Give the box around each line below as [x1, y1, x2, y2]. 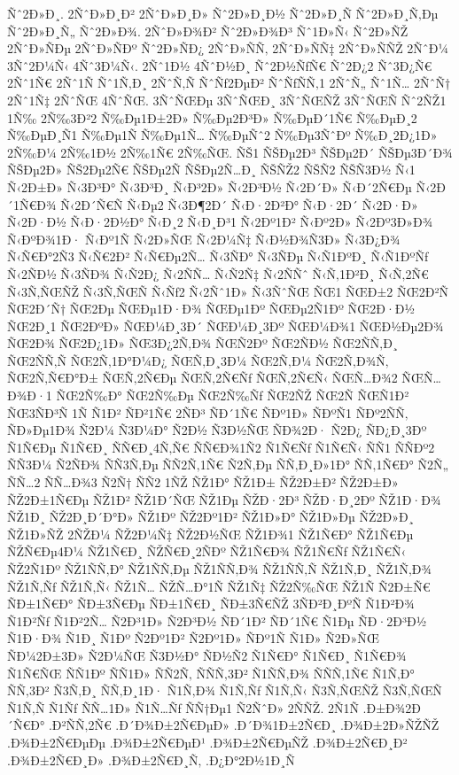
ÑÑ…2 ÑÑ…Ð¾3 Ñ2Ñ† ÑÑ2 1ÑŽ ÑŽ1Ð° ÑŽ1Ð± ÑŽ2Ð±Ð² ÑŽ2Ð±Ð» [7, 473, 399, 492]
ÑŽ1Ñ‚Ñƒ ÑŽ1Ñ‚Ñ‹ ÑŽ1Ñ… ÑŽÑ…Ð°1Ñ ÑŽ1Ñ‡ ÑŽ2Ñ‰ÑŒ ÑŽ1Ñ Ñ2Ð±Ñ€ [7, 577, 431, 595]
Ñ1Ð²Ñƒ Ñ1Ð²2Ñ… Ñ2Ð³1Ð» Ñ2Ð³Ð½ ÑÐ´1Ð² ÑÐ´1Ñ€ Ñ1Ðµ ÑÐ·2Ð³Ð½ [7, 611, 427, 630]
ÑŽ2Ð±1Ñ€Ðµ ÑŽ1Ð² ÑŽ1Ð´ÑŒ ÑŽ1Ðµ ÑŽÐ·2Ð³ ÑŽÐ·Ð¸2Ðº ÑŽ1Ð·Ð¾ [7, 490, 441, 508]
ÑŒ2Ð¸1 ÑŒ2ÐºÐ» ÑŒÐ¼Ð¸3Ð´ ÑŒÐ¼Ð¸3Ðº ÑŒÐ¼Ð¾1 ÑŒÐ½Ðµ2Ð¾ [7, 316, 444, 335]
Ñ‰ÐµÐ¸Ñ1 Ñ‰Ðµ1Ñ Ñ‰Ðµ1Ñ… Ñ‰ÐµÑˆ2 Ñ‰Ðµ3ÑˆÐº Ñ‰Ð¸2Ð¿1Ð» [7, 126, 438, 144]
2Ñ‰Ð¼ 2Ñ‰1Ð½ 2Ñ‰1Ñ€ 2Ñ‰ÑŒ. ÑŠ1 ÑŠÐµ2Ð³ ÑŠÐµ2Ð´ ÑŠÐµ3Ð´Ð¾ [7, 143, 453, 161]
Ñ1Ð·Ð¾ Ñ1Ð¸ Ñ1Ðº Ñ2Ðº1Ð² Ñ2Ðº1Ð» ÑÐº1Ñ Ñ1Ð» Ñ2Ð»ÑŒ [7, 629, 379, 647]
